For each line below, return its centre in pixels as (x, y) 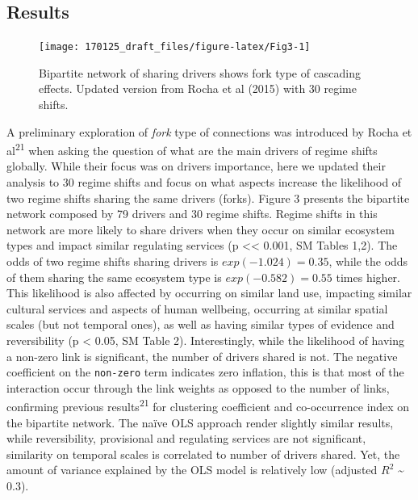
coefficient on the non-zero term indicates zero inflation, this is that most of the (205, 372)
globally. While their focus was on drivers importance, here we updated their (196, 166)
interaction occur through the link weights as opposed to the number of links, (198, 387)
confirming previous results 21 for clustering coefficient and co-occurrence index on (208, 405)
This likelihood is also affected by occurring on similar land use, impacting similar (209, 293)
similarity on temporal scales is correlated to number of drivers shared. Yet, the (203, 454)
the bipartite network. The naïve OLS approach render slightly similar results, (200, 422)
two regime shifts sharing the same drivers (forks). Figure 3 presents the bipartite (208, 197)
